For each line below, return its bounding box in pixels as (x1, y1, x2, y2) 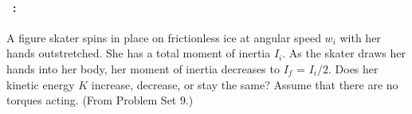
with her (339, 29, 381, 45)
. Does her (328, 60, 379, 77)
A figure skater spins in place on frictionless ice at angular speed (6, 29, 321, 45)
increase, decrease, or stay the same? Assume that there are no (91, 76, 398, 92)
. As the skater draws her (282, 45, 406, 61)
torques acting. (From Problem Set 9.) (6, 92, 194, 108)
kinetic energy (6, 76, 75, 92)
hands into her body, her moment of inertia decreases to (6, 60, 280, 77)
